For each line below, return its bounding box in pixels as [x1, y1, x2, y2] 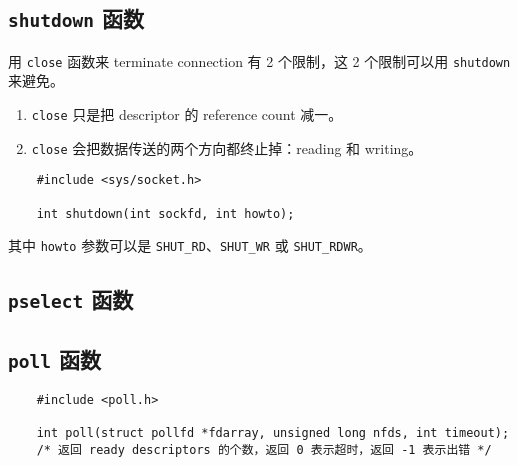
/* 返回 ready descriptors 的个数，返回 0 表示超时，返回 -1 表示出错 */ [36, 443, 492, 458]
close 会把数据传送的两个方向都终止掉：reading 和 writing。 [31, 137, 423, 158]
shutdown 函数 [8, 3, 144, 34]
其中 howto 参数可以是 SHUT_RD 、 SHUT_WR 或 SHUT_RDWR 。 [8, 235, 372, 256]
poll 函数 [8, 343, 102, 374]
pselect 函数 [8, 284, 134, 315]
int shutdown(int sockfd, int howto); [36, 206, 295, 221]
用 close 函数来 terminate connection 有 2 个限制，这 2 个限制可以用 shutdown [8, 50, 511, 71]
